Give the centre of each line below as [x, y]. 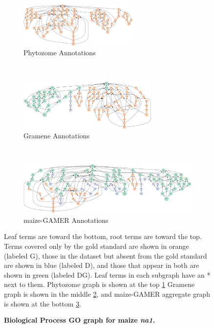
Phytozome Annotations [60, 53]
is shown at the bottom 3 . [43, 303]
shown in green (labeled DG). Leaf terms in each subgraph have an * [107, 274]
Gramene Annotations [57, 136]
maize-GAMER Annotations [66, 220]
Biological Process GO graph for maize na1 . [80, 320]
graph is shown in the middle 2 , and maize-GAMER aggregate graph [107, 294]
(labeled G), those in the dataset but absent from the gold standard [106, 255]
